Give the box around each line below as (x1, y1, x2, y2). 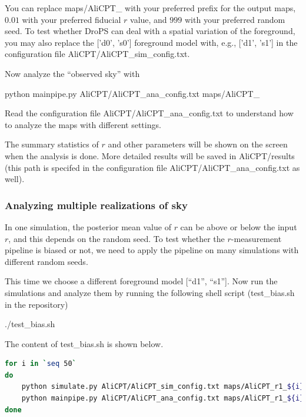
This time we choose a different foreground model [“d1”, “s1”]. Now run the (5, 275, 278, 287)
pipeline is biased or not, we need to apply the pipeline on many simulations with (5, 244, 299, 256)
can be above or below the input (180, 220, 297, 233)
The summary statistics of (5, 138, 99, 150)
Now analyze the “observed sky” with (5, 67, 140, 79)
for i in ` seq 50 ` (5, 359, 76, 368)
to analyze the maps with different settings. (5, 118, 161, 130)
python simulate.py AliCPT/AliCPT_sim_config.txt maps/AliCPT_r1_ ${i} (21, 382, 304, 391)
